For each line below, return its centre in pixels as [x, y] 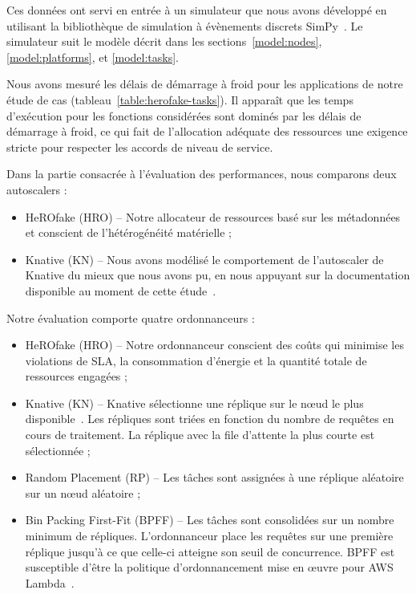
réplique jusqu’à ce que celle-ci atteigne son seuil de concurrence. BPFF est [210, 551]
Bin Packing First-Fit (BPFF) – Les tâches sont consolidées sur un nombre [210, 520]
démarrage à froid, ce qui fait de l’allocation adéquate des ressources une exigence [207, 131]
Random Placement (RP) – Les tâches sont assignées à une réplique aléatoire [214, 477]
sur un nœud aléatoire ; [83, 492]
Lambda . [50, 582]
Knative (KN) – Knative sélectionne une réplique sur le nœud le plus [194, 403]
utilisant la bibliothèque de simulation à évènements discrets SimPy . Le [185, 25]
